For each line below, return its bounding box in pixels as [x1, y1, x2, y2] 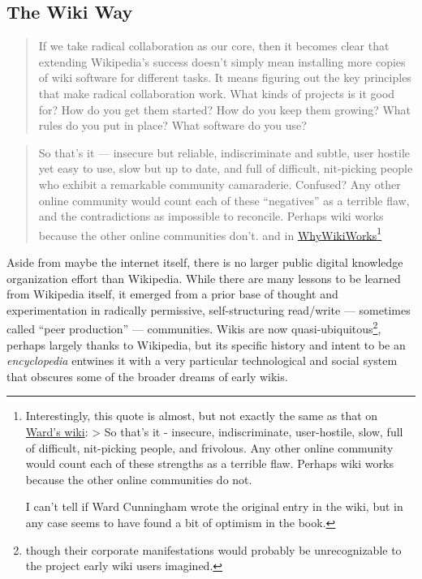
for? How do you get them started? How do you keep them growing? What [38, 101, 411, 118]
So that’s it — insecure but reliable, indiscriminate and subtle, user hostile [38, 144, 410, 161]
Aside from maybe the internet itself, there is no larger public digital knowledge [6, 253, 403, 270]
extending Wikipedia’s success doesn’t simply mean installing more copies [38, 53, 406, 70]
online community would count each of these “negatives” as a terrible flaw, [38, 191, 410, 208]
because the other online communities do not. [25, 470, 252, 487]
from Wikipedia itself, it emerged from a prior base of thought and [6, 285, 338, 302]
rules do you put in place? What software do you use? [38, 117, 307, 134]
